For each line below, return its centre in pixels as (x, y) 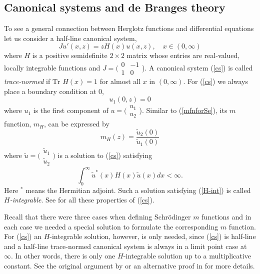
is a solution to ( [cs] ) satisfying (105, 155)
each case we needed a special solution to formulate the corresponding (111, 226)
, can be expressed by (76, 124)
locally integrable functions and (52, 67)
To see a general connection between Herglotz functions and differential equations (129, 28)
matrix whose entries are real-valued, (183, 55)
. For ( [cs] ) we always (215, 81)
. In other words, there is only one (63, 256)
